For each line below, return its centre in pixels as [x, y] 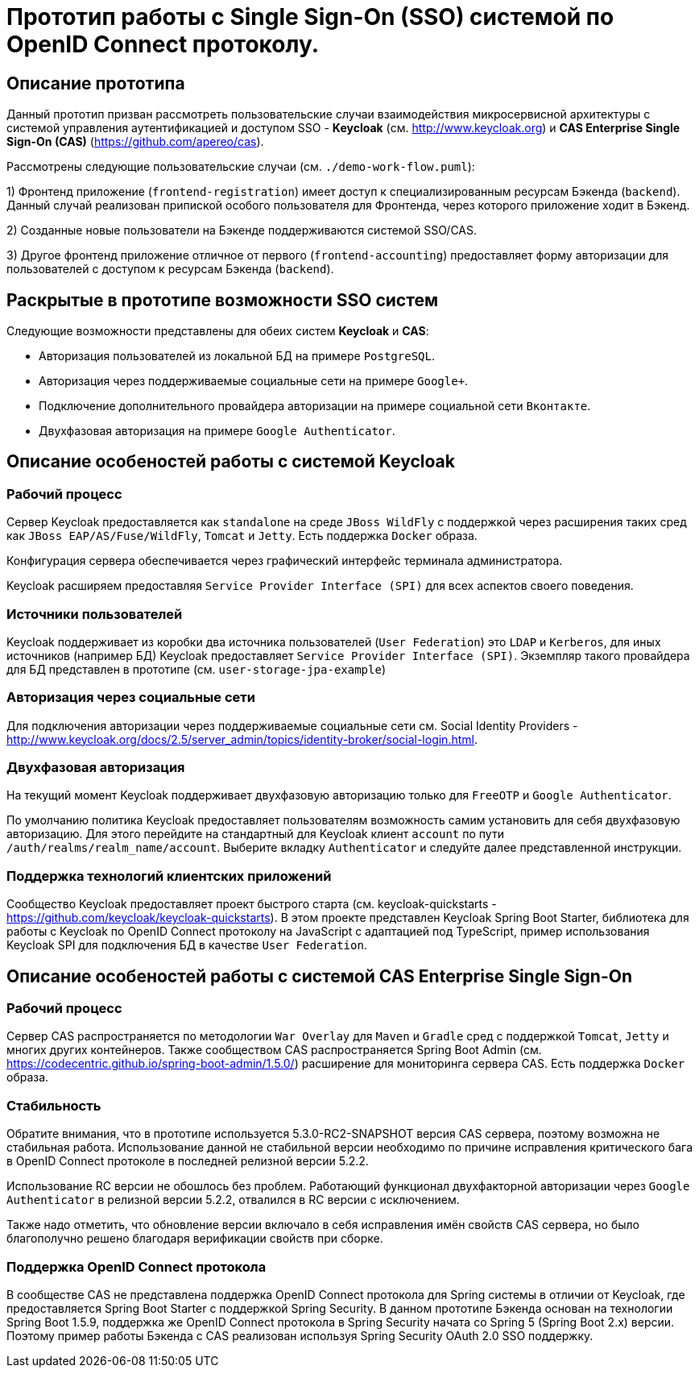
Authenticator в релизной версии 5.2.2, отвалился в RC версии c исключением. [233, 1200]
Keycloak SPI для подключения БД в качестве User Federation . [187, 945]
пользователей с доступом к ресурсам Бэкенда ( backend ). [170, 269]
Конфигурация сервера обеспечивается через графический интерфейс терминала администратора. [285, 561]
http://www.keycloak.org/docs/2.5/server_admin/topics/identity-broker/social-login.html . [242, 739]
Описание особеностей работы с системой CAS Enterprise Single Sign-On [319, 976]
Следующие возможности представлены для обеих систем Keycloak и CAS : [218, 331]
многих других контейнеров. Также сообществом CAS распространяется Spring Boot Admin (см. [274, 1050]
